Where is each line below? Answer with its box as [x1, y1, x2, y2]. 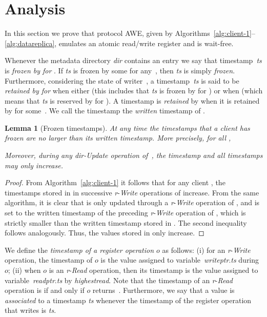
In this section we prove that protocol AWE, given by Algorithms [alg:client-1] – [5, 28, 256, 38]
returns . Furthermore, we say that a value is [92, 285, 235, 295]
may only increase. [5, 160, 63, 170]
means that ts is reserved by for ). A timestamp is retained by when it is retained [5, 95, 260, 106]
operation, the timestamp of [5, 254, 93, 265]
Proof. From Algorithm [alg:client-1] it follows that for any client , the [5, 177, 225, 188]
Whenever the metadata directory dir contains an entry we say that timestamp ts [5, 55, 262, 66]
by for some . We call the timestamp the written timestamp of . [5, 105, 206, 116]
